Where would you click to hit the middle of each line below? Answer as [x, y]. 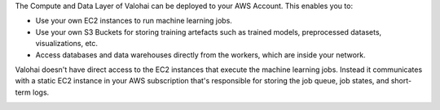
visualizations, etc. [66, 44]
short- [401, 81]
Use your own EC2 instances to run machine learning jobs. [134, 21]
